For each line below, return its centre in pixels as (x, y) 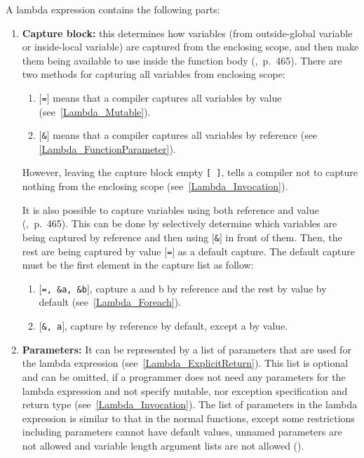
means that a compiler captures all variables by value (167, 97)
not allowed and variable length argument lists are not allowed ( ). (163, 445)
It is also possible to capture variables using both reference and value (170, 209)
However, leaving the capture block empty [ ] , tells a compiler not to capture (190, 172)
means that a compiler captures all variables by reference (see (185, 135)
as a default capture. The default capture (267, 251)
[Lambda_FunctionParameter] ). (107, 148)
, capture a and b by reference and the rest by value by (208, 288)
